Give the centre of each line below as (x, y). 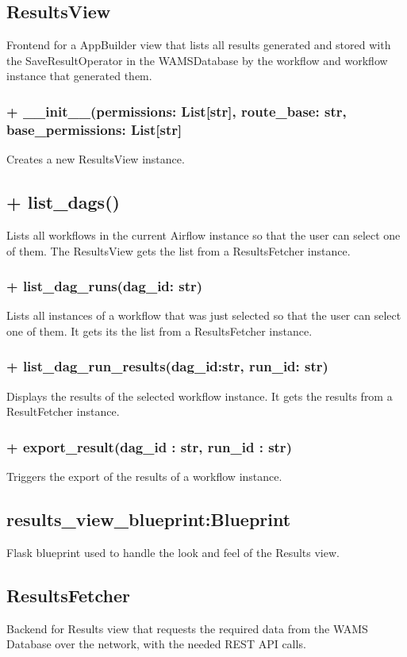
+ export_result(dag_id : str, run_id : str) (149, 446)
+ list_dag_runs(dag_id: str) (105, 286)
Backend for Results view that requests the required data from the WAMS (187, 628)
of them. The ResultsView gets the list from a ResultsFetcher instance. (179, 250)
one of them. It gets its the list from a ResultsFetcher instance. (159, 330)
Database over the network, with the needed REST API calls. (156, 644)
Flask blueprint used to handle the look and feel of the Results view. (173, 552)
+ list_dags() (63, 202)
